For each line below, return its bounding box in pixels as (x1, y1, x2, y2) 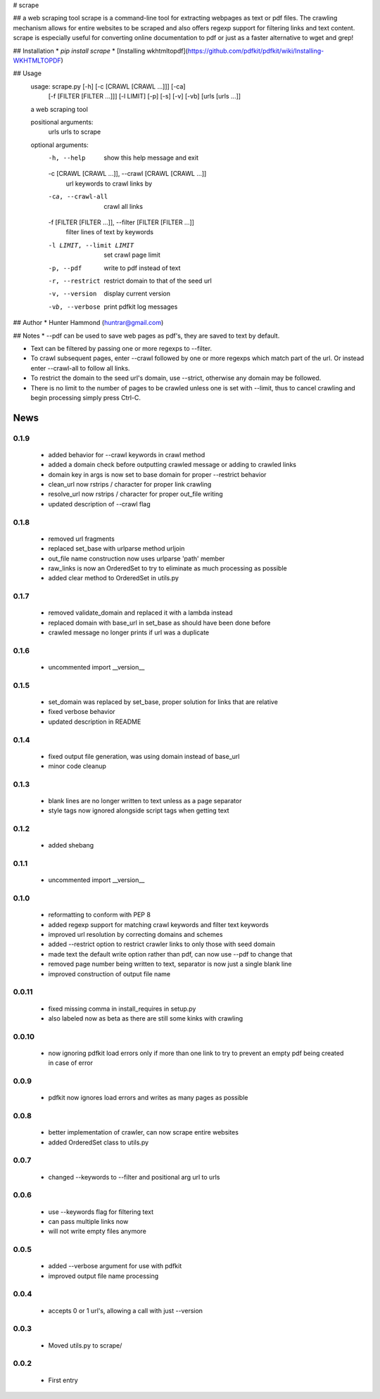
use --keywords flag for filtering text (48, 1207, 154, 1216)
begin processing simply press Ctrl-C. (30, 393, 141, 402)
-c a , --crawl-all (48, 193, 108, 200)
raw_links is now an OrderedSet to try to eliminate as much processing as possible (48, 563, 288, 573)
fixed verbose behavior (48, 708, 115, 716)
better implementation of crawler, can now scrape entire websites (48, 1128, 239, 1137)
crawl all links (103, 202, 144, 210)
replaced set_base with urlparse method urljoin (48, 544, 185, 553)
